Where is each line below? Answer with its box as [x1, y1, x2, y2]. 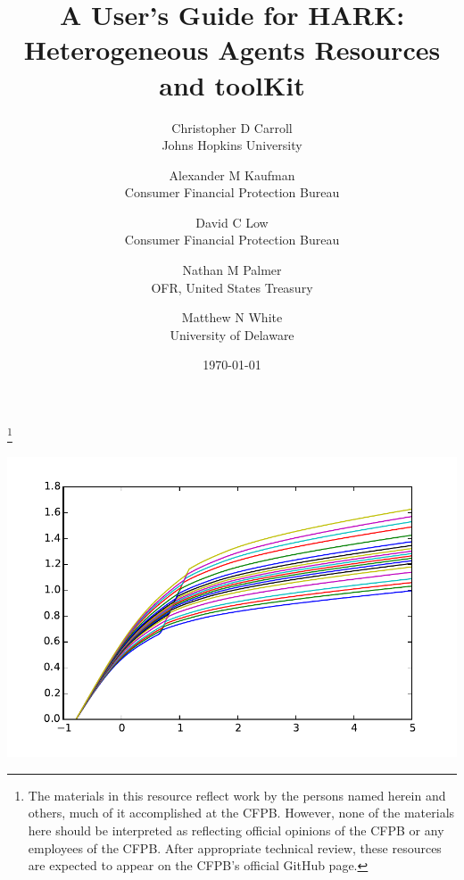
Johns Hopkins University [162, 136, 302, 154]
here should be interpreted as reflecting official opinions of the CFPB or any [28, 821, 444, 840]
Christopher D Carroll [171, 118, 293, 137]
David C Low [195, 212, 269, 231]
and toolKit [159, 66, 305, 103]
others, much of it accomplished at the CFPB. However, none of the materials [28, 803, 455, 822]
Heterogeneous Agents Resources [23, 31, 441, 68]
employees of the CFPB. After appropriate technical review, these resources [28, 838, 442, 857]
